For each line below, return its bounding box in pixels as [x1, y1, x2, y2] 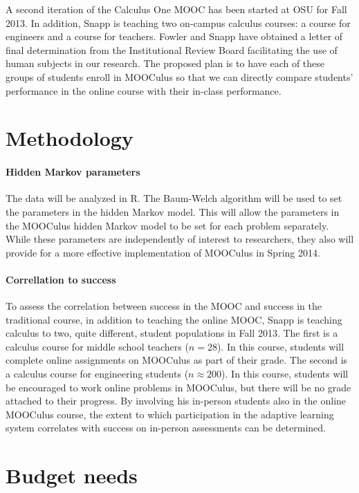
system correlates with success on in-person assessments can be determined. [6, 420, 326, 435]
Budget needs [6, 461, 138, 490]
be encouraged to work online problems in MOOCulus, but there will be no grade [6, 380, 351, 394]
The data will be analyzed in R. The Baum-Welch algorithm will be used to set [6, 191, 342, 205]
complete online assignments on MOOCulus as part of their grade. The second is [6, 353, 348, 367]
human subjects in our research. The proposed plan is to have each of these [6, 56, 325, 71]
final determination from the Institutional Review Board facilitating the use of [6, 42, 338, 57]
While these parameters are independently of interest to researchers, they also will [6, 232, 354, 246]
